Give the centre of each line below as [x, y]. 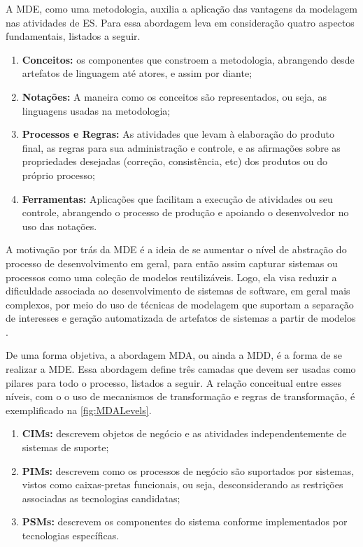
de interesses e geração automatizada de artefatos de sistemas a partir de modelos [181, 318]
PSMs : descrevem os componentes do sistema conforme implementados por [185, 521]
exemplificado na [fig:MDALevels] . [79, 410]
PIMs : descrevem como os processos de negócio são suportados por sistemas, [188, 470]
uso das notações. [59, 226]
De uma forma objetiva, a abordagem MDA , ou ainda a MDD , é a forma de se [174, 355]
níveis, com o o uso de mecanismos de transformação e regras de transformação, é [180, 396]
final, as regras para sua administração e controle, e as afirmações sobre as [181, 147]
